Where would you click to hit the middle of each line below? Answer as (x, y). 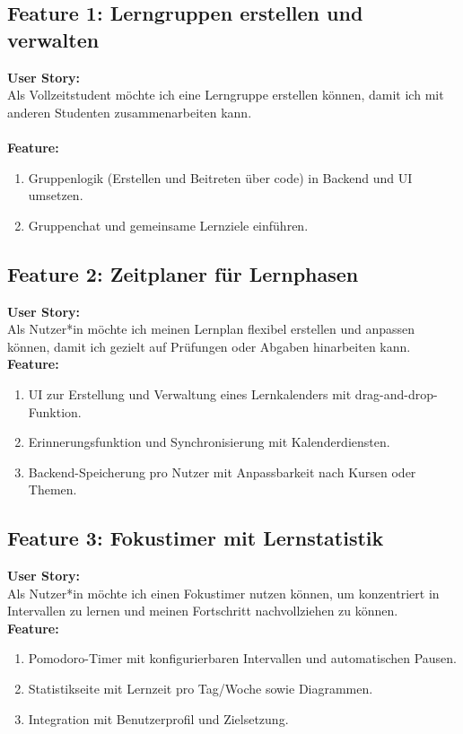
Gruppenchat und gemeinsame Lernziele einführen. (168, 225)
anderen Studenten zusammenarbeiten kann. (130, 112)
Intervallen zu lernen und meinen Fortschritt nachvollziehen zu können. (203, 611)
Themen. (52, 489)
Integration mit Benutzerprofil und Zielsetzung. (158, 718)
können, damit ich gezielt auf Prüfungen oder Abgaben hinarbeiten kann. (209, 346)
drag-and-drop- (396, 393)
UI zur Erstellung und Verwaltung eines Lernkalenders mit (190, 393)
